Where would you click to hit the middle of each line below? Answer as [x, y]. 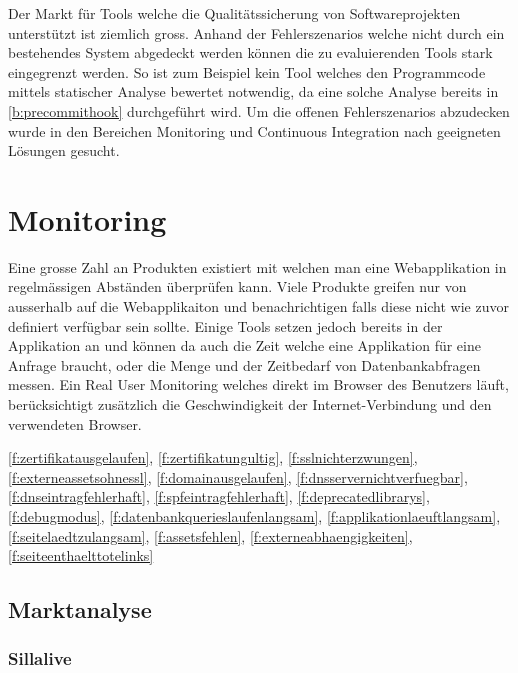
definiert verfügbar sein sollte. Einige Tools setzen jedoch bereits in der [225, 325]
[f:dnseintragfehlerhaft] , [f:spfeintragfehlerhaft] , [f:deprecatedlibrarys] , [219, 496]
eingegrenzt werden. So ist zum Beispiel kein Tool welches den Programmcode [247, 71]
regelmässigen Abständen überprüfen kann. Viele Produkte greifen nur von [237, 286]
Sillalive [40, 658]
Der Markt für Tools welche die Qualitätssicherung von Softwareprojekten [234, 13]
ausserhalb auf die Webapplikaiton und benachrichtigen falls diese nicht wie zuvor [258, 306]
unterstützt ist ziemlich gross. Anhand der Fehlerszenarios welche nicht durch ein [256, 32]
